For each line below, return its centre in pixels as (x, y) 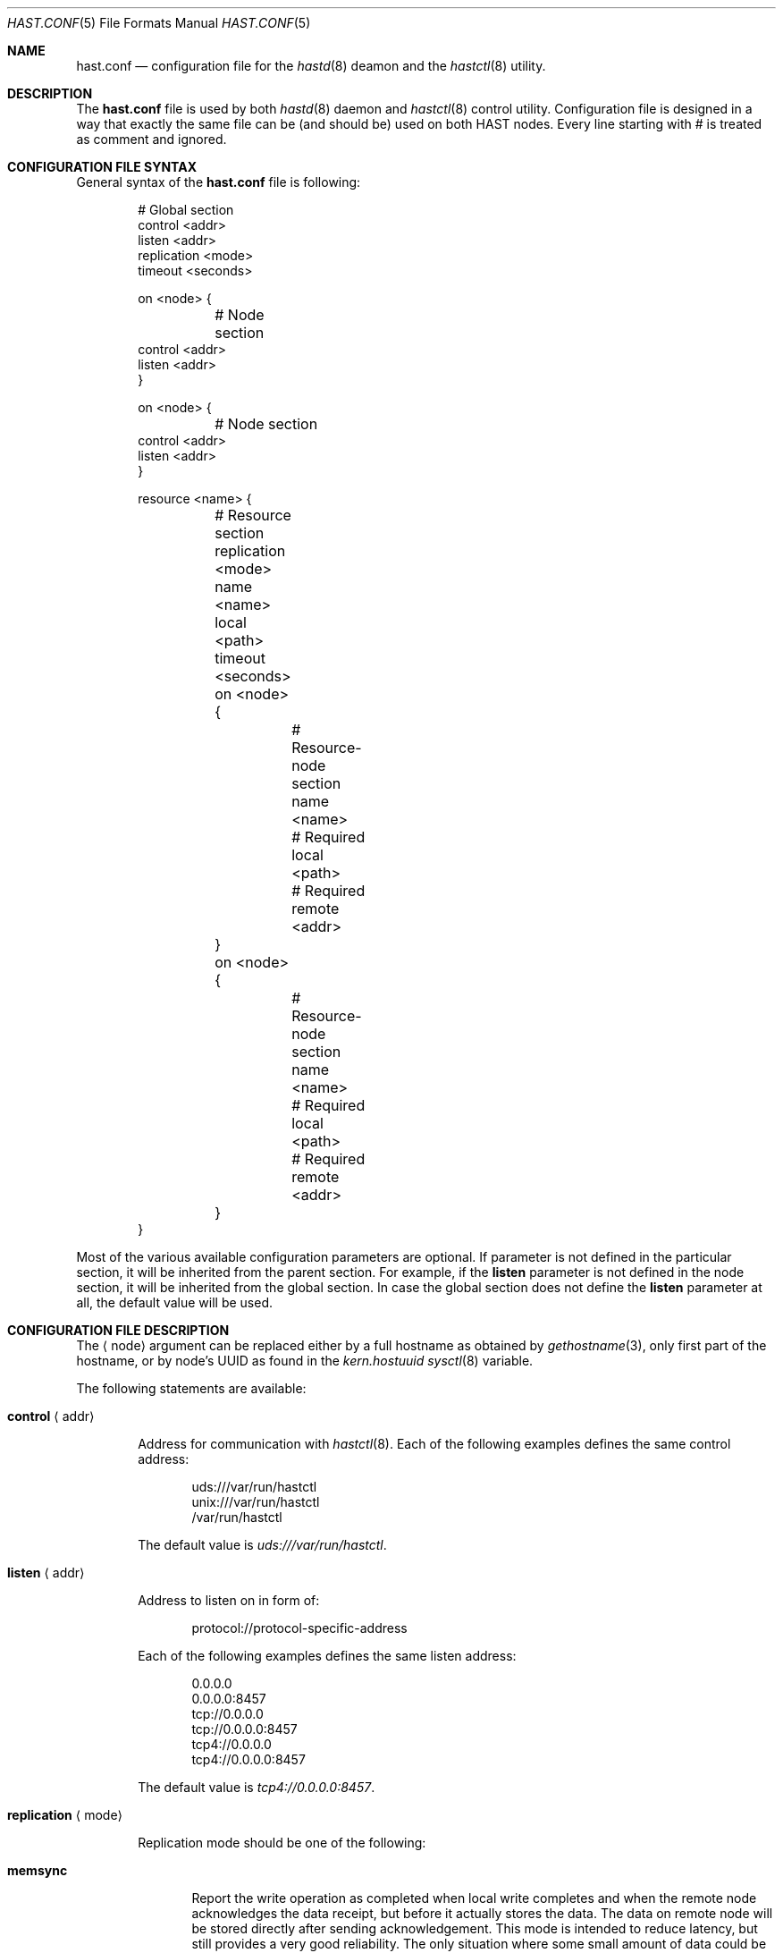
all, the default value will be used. (175, 1302)
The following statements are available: (191, 1388)
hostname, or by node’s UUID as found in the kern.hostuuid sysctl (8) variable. (305, 1361)
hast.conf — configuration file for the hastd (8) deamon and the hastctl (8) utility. (311, 66)
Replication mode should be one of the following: (282, 1843)
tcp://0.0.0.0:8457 (244, 1729)
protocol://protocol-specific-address (299, 1628)
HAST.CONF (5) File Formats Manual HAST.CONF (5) (159, 23)
